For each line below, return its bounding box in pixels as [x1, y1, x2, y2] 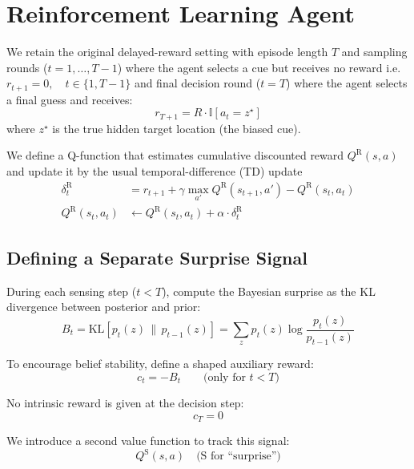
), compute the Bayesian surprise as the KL [162, 282, 376, 299]
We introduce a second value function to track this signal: [6, 432, 290, 449]
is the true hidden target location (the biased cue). [52, 119, 301, 136]
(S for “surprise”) [196, 451, 281, 463]
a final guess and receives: [6, 91, 133, 107]
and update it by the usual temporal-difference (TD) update [6, 163, 303, 179]
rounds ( [6, 59, 48, 75]
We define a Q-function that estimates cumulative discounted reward [6, 147, 344, 164]
